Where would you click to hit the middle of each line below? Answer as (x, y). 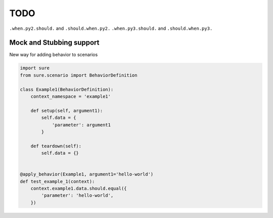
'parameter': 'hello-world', (77, 195)
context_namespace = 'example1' (71, 96)
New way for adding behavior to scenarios (54, 55)
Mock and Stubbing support (54, 43)
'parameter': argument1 (81, 125)
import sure (35, 68)
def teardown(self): (56, 146)
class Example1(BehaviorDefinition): (67, 89)
